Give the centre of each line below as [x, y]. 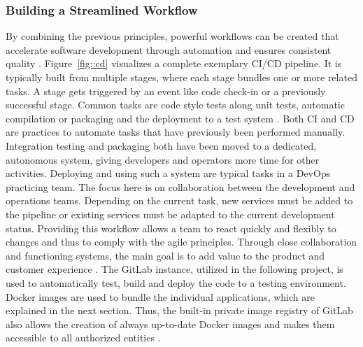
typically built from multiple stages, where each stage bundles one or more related [181, 77]
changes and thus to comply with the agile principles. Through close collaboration [181, 242]
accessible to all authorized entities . [83, 338]
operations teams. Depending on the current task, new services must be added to [179, 200]
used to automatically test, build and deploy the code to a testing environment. [176, 282]
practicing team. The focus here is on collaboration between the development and [180, 186]
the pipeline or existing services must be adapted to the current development [170, 214]
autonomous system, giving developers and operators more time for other [163, 159]
